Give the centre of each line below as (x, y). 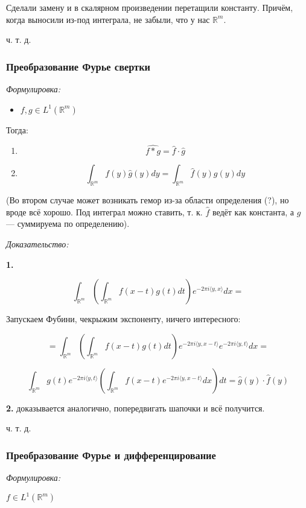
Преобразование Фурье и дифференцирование (111, 455)
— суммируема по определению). (68, 224)
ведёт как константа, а (253, 211)
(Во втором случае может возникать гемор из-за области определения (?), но (148, 200)
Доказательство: (37, 243)
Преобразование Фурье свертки (78, 66)
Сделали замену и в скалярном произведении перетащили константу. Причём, (150, 7)
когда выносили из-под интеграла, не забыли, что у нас (108, 19)
